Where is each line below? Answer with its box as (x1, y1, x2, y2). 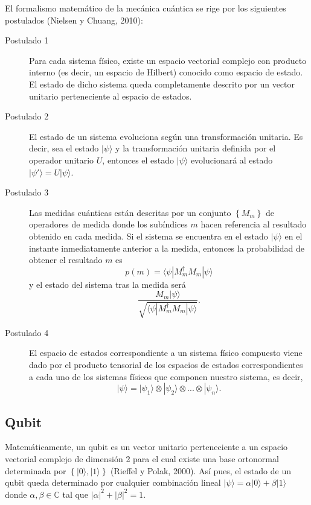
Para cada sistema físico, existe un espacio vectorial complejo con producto (29, 54, 307, 66)
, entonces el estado (102, 153, 175, 166)
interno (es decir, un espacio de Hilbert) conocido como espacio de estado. (29, 66, 303, 78)
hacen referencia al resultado (200, 218, 307, 230)
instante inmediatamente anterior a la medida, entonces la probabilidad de (29, 241, 305, 254)
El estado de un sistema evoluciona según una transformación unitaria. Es (29, 130, 303, 142)
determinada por (5, 464, 66, 477)
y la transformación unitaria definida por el (115, 142, 276, 154)
